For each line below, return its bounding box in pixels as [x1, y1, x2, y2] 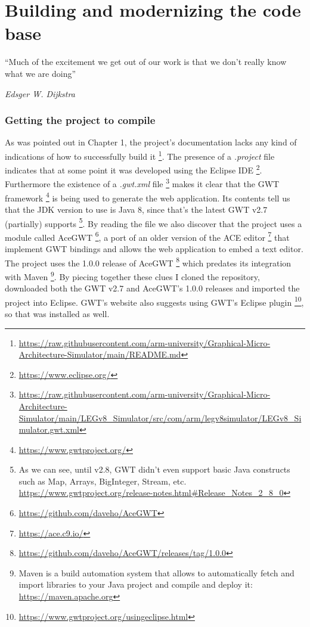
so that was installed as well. [5, 307, 110, 319]
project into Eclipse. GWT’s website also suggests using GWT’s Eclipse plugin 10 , [5, 294, 304, 308]
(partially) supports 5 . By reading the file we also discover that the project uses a [5, 215, 302, 229]
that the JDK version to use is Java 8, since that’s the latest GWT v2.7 [5, 203, 268, 215]
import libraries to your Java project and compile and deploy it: [18, 578, 253, 591]
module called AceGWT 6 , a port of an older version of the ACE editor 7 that [5, 229, 290, 243]
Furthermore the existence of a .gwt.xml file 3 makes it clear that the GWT [5, 176, 280, 190]
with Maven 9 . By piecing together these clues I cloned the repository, [5, 268, 260, 283]
